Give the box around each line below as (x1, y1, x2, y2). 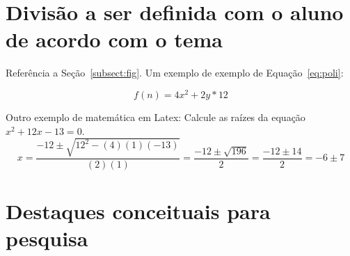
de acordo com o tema (6, 25, 223, 54)
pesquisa (6, 224, 88, 253)
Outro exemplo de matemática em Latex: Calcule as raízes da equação (6, 109, 305, 124)
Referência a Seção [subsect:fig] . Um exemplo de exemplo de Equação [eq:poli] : (6, 65, 344, 80)
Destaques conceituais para (6, 196, 271, 225)
